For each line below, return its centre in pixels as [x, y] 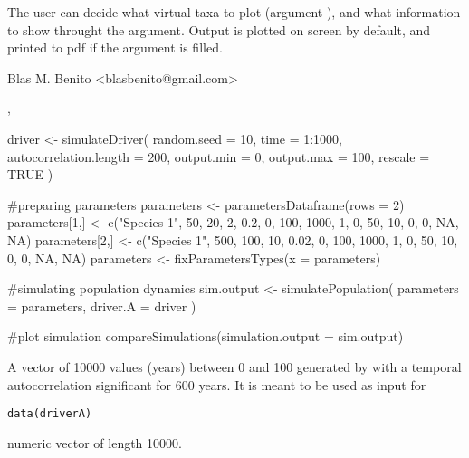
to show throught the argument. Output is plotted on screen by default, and [219, 29]
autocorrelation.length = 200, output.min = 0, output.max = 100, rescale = [219, 156]
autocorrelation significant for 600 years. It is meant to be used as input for [217, 384]
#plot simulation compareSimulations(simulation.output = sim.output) [206, 336]
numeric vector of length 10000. [95, 442]
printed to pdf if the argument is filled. [115, 48]
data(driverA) [50, 414]
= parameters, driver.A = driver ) [102, 305]
